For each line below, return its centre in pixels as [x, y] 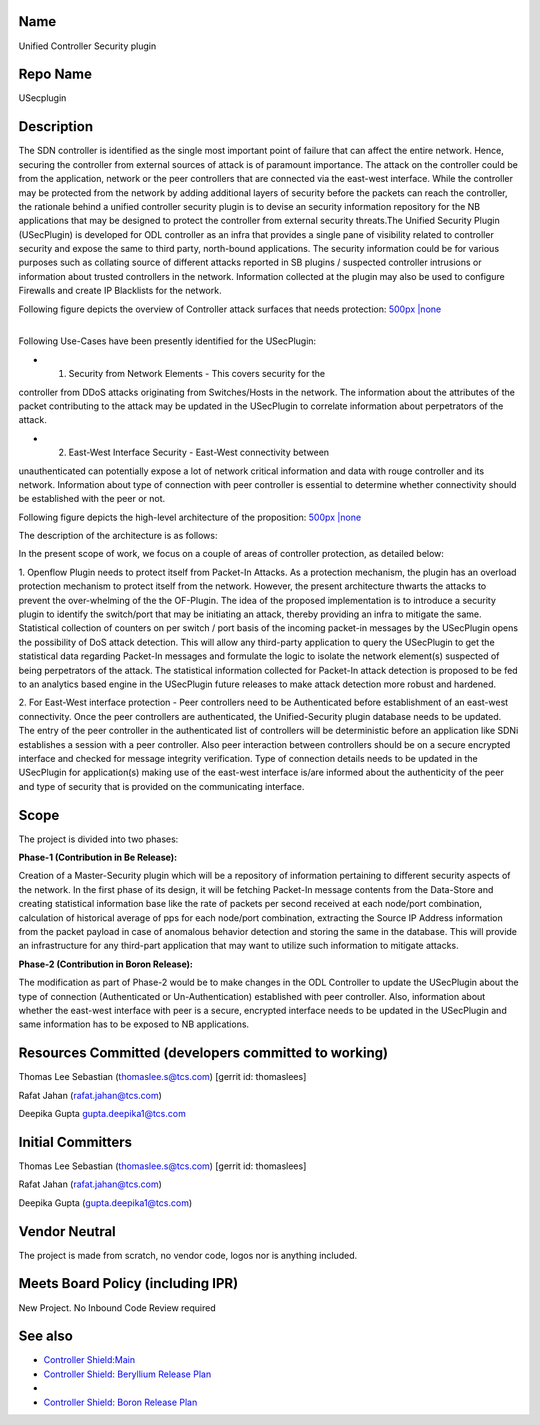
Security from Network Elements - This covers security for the [196, 374]
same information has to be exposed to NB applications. [134, 1024]
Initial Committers [75, 1141]
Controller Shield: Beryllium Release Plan [127, 1374]
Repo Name [55, 74]
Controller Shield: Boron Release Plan [120, 1402]
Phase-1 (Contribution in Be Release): [98, 857]
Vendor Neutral [67, 1231]
